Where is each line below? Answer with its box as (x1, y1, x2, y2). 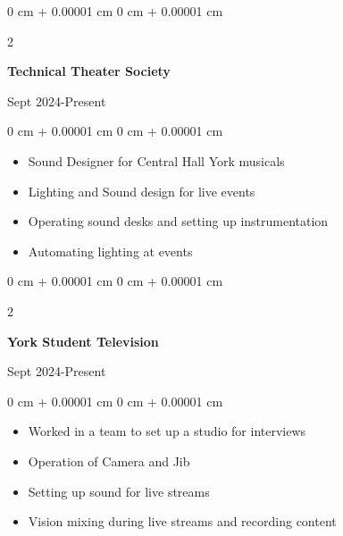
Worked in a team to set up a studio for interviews (28, 422, 306, 440)
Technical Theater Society (7, 62, 171, 80)
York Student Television (7, 331, 159, 350)
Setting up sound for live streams (28, 482, 210, 500)
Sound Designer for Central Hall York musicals (28, 151, 285, 170)
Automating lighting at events (28, 241, 193, 260)
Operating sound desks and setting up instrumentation (28, 212, 329, 230)
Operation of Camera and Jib (28, 451, 190, 470)
